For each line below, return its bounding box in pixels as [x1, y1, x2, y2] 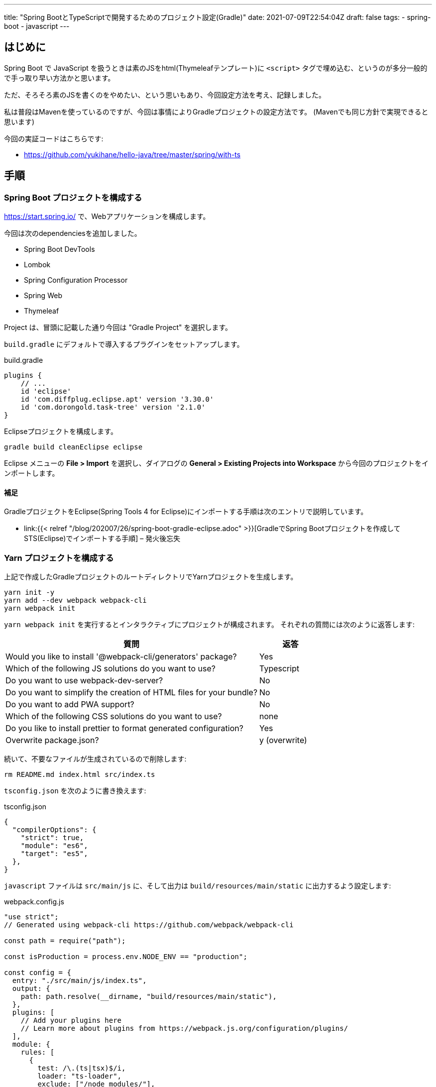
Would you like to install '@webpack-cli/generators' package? [5, 652, 237, 662]
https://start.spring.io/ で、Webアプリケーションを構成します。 [4, 212, 210, 221]
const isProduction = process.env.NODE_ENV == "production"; [4, 953, 247, 961]
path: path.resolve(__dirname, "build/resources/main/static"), [20, 992, 277, 1001]
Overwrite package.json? [5, 735, 99, 746]
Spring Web [24, 291, 62, 300]
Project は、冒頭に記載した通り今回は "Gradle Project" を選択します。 [4, 323, 232, 332]
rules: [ [20, 1048, 55, 1057]
